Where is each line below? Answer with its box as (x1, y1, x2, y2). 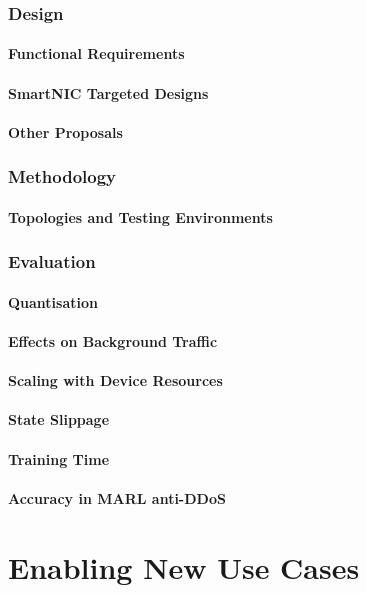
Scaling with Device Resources (8, 370, 223, 391)
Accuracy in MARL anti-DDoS (8, 487, 226, 508)
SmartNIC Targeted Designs (8, 82, 209, 103)
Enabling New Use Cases (8, 546, 360, 587)
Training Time (8, 448, 110, 469)
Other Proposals (8, 121, 123, 142)
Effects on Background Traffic (8, 331, 218, 352)
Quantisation (8, 291, 98, 312)
